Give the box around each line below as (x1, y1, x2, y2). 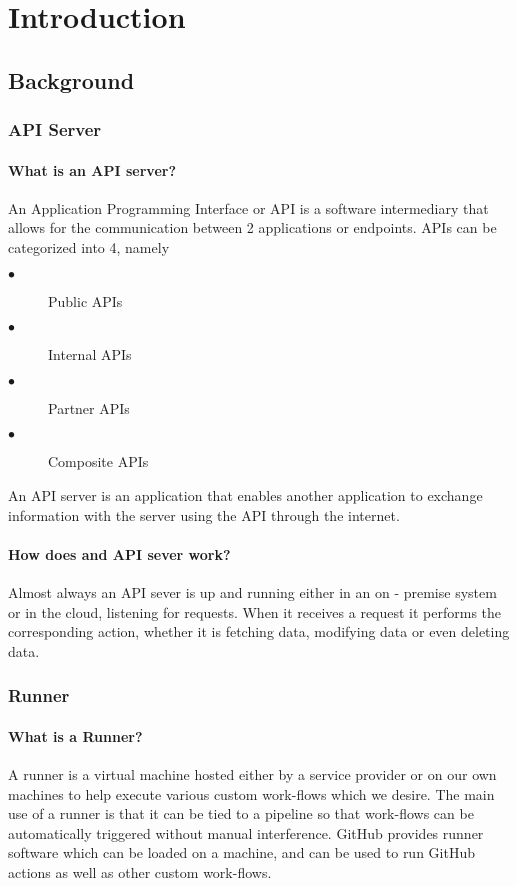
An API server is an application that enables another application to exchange (8, 484, 483, 505)
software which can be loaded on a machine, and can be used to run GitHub (8, 842, 475, 863)
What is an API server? (8, 159, 177, 180)
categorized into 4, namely (8, 236, 170, 257)
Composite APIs (48, 451, 149, 472)
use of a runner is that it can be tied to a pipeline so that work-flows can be (8, 803, 474, 824)
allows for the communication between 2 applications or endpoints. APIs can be (8, 217, 497, 238)
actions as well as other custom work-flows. (8, 861, 272, 882)
